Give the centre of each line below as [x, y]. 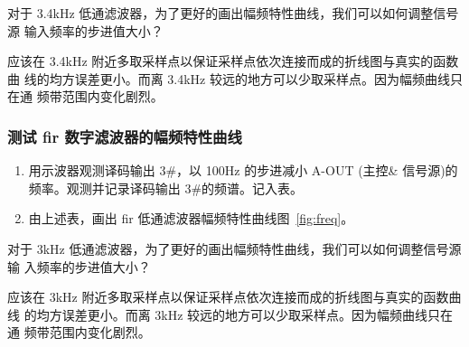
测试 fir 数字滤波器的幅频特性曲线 [125, 136]
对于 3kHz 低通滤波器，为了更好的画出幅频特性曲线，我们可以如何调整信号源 [234, 248]
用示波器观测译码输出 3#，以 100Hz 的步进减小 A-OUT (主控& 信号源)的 [243, 170]
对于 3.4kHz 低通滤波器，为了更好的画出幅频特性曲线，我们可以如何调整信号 [233, 13]
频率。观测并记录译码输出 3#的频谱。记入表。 [166, 188]
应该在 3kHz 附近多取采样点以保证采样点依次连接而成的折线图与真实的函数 [228, 297]
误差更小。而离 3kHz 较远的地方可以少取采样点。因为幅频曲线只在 [258, 314]
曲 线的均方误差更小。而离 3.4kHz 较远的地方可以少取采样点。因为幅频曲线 [229, 78]
